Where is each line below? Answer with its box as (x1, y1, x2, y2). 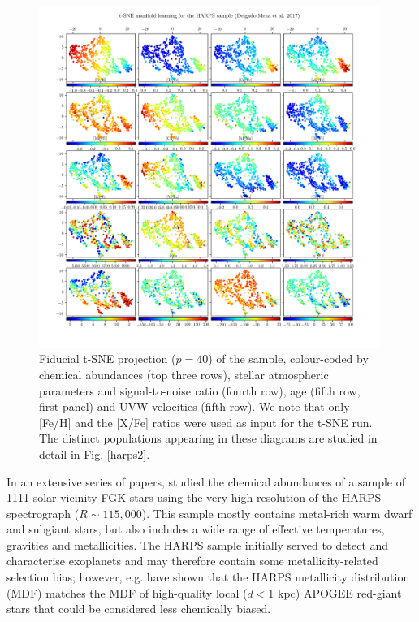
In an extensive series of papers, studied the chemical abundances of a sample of (6, 473, 405, 490)
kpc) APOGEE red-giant (278, 584, 402, 601)
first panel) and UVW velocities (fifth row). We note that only (39, 398, 350, 415)
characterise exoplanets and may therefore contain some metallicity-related (6, 552, 378, 569)
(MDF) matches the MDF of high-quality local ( (6, 584, 248, 601)
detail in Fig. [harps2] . (39, 445, 150, 462)
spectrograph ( (6, 504, 80, 521)
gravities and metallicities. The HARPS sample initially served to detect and (6, 536, 389, 553)
